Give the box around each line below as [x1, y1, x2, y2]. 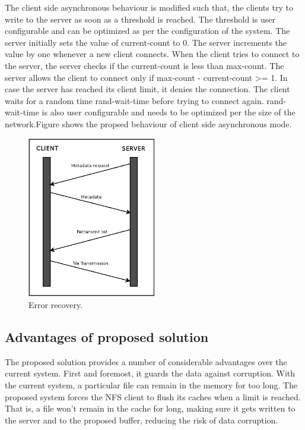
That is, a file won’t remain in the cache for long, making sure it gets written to [5, 402, 296, 415]
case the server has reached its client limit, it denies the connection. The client [5, 83, 290, 95]
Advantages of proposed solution [5, 327, 209, 346]
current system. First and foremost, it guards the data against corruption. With [5, 367, 296, 379]
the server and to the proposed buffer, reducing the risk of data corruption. [5, 413, 278, 426]
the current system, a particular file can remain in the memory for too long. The [5, 378, 298, 391]
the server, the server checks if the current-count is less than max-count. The [5, 59, 284, 71]
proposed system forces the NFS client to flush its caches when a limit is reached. [5, 390, 301, 403]
